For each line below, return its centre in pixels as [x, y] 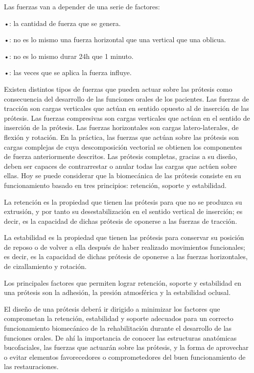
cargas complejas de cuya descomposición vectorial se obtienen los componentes [123, 147]
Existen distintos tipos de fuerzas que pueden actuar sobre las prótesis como [118, 89]
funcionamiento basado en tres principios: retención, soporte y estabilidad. [115, 185]
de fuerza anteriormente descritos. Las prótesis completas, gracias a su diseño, [121, 156]
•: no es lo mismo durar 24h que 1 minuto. [69, 56]
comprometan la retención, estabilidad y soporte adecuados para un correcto [119, 318]
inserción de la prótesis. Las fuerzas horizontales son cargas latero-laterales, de [121, 127]
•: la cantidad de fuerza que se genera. [62, 23]
